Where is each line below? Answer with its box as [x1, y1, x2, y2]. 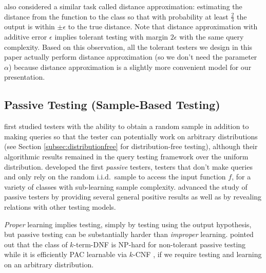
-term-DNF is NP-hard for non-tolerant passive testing [73, 239, 246, 249]
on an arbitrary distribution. [4, 259, 94, 269]
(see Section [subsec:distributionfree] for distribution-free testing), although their [4, 141, 258, 152]
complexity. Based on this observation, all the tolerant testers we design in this [4, 41, 253, 52]
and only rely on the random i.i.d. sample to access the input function [4, 171, 226, 182]
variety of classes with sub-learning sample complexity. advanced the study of [4, 181, 248, 192]
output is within [4, 21, 55, 32]
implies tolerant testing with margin [54, 31, 168, 42]
